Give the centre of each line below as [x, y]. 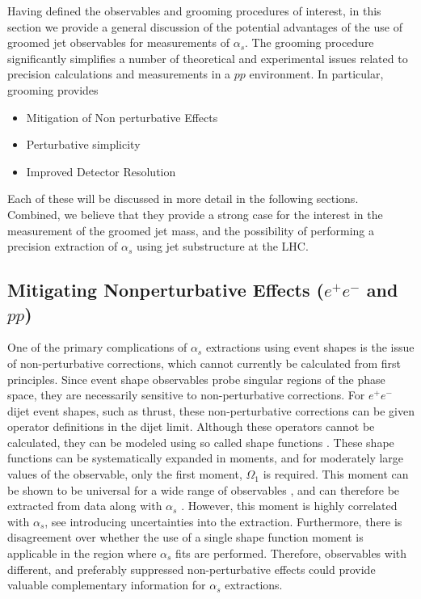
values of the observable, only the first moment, [125, 474]
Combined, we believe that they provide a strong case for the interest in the [195, 214]
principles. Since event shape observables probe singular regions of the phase [196, 379]
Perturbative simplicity [83, 144]
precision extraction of [63, 246]
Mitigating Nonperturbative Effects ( [166, 290]
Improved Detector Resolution [101, 171]
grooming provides [53, 89]
